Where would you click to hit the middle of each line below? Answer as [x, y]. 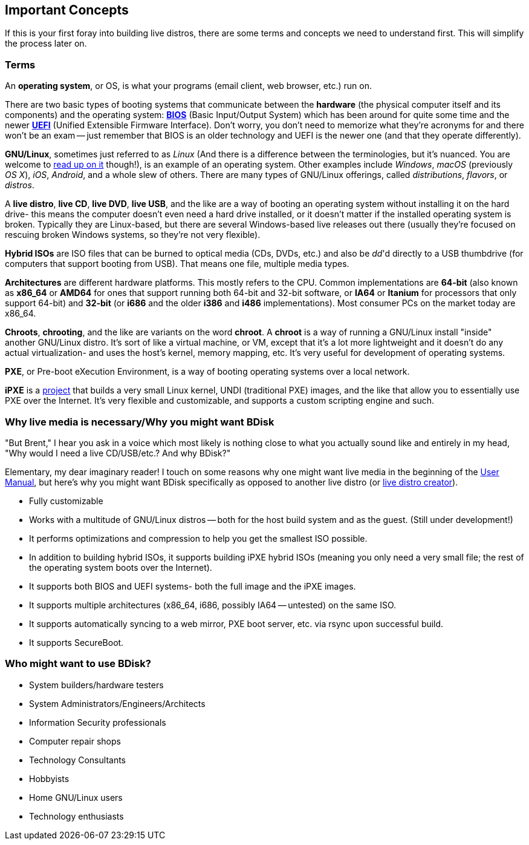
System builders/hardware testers [96, 685]
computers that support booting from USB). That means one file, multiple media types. [177, 264]
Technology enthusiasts [76, 816]
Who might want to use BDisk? [78, 664]
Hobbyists [49, 778]
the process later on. [46, 44]
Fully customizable [66, 501]
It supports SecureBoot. [76, 642]
